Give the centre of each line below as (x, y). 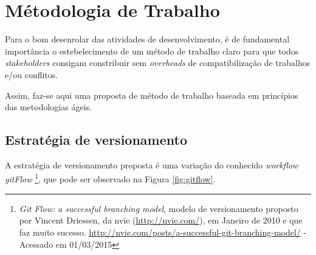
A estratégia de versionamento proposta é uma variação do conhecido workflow (152, 164)
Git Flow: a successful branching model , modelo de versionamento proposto (159, 208)
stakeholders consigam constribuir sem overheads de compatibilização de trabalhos (158, 63)
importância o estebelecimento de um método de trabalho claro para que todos (152, 51)
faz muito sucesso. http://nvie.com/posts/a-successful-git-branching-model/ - (163, 232)
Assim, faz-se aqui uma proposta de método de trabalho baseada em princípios (152, 95)
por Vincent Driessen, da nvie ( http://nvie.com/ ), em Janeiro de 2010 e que (161, 220)
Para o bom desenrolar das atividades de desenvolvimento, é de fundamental (147, 39)
